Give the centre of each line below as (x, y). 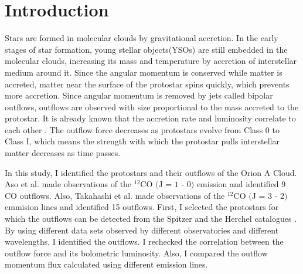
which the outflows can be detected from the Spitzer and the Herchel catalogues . (151, 219)
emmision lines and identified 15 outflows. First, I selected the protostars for (142, 207)
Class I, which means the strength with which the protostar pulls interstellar (142, 141)
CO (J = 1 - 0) (167, 185)
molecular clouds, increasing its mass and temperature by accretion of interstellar (151, 61)
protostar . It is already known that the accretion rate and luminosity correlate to (150, 118)
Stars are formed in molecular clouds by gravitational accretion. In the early (142, 38)
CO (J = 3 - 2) (261, 196)
